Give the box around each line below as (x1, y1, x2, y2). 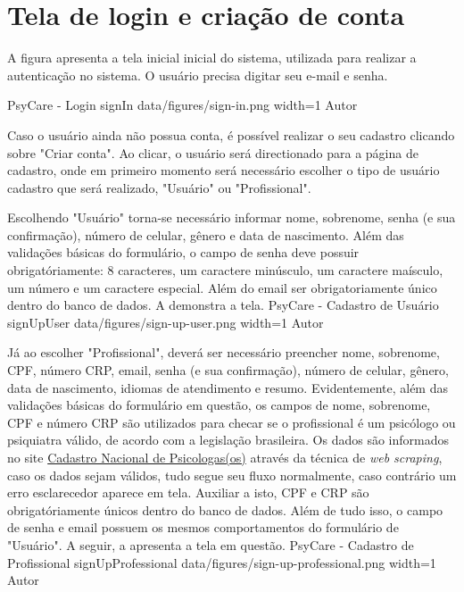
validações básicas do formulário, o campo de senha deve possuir (7, 243, 360, 262)
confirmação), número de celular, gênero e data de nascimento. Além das (7, 225, 404, 244)
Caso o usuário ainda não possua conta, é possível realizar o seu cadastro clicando (7, 125, 455, 144)
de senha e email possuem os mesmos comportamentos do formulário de (7, 518, 399, 537)
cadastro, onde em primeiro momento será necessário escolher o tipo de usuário (7, 161, 440, 179)
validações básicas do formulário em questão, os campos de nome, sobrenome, (7, 396, 431, 414)
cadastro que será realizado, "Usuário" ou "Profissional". (7, 178, 311, 196)
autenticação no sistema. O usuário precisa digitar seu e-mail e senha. (7, 65, 388, 84)
